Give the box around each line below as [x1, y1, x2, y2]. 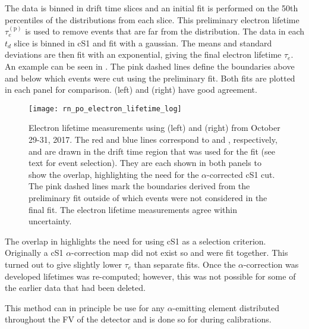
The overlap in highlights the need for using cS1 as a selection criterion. [5, 234, 266, 247]
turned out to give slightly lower [5, 258, 122, 270]
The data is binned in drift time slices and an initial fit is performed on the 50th [5, 2, 298, 14]
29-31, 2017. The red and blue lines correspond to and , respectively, [29, 133, 278, 145]
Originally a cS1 [5, 246, 64, 259]
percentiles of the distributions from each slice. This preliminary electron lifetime [5, 13, 299, 26]
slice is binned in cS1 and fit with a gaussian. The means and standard [14, 36, 272, 49]
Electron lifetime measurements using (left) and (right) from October [29, 121, 280, 134]
